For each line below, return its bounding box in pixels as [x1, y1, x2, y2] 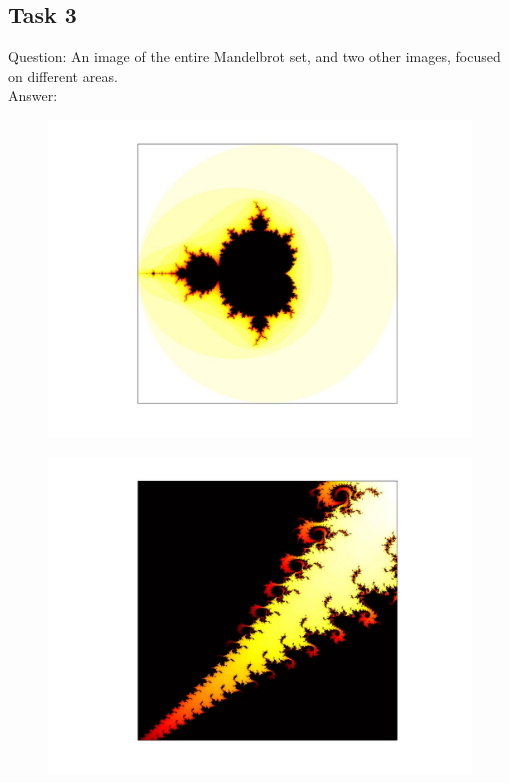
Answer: [8, 85, 58, 106]
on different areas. [8, 65, 118, 86]
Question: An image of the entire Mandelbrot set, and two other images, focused [8, 46, 501, 67]
